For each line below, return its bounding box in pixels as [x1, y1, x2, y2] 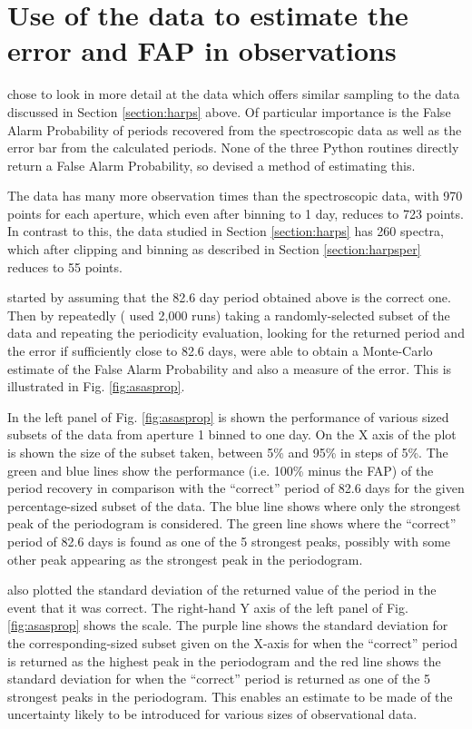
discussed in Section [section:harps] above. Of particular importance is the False [7, 102, 451, 121]
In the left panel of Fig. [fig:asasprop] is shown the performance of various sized [7, 407, 449, 426]
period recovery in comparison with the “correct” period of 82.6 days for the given [7, 478, 465, 497]
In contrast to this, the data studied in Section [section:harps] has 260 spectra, [7, 222, 444, 241]
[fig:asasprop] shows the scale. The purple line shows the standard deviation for [7, 616, 448, 635]
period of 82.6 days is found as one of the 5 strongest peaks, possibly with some [7, 531, 451, 550]
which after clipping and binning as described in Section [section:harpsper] [7, 240, 421, 259]
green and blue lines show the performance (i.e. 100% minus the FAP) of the [7, 460, 434, 479]
